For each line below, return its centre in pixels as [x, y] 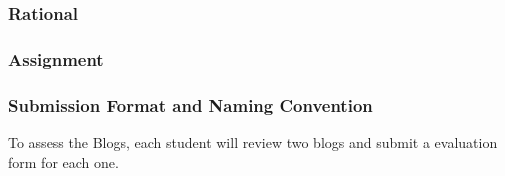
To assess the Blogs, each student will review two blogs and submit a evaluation [253, 141]
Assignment [56, 58]
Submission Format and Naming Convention [190, 104]
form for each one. [63, 161]
